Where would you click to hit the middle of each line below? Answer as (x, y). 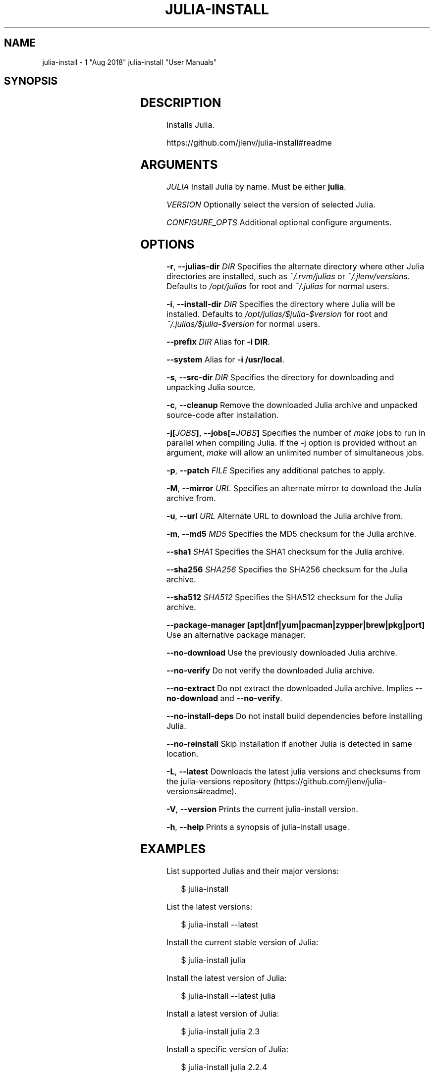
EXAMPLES (173, 849)
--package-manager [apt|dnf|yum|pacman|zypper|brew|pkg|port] (296, 625)
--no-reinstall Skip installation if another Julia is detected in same (289, 743)
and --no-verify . (251, 698)
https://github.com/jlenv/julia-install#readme (249, 143)
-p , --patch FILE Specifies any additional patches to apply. (276, 470)
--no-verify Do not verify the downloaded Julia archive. (271, 670)
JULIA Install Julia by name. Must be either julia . (256, 187)
